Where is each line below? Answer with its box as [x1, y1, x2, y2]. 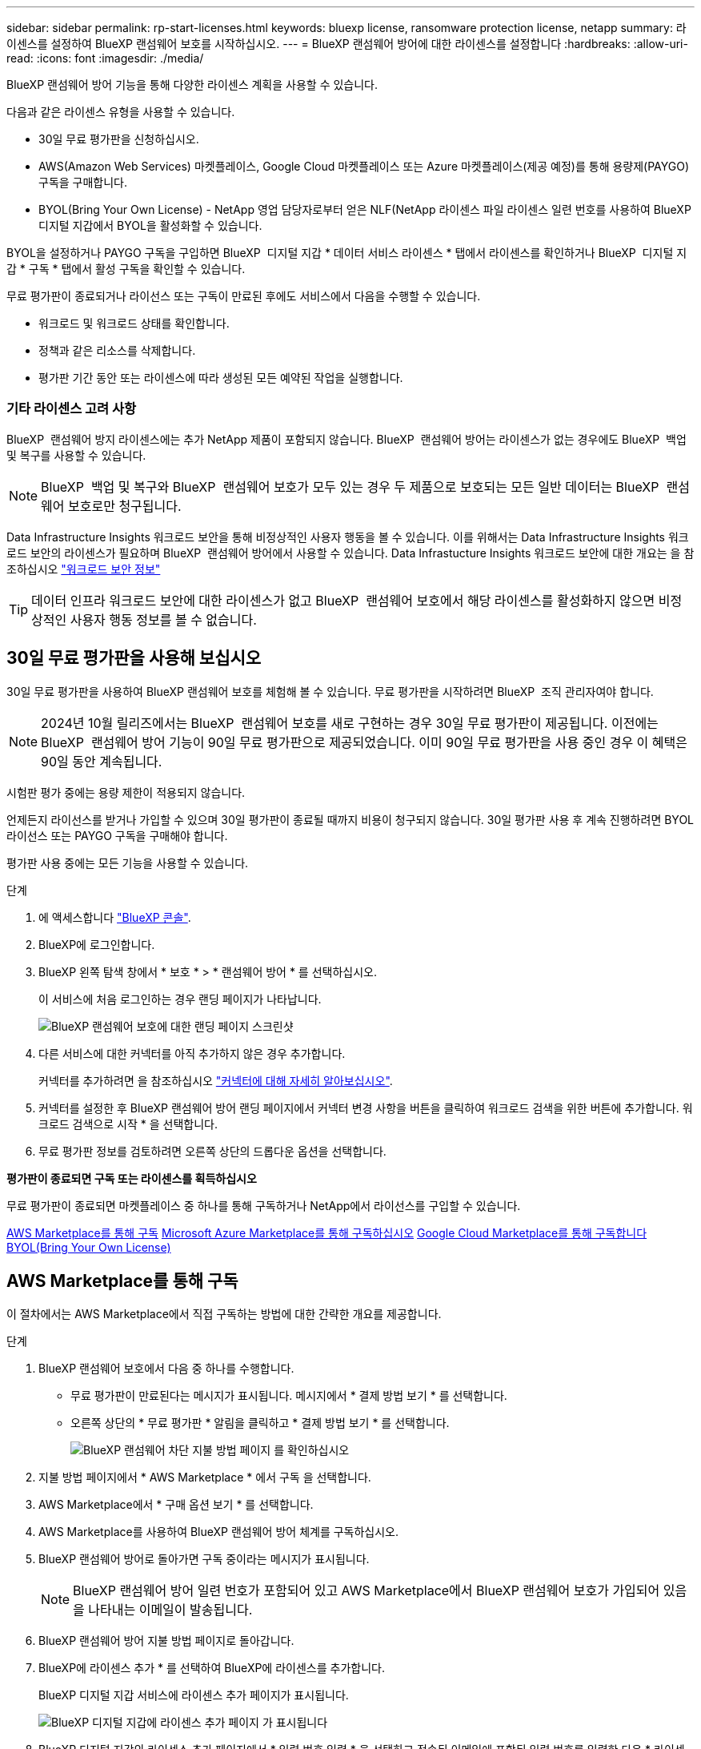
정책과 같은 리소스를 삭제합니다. [38, 344, 196, 357]
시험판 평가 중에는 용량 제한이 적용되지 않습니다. [6, 785, 246, 799]
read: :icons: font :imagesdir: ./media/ [6, 51, 204, 65]
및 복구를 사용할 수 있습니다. [6, 448, 146, 462]
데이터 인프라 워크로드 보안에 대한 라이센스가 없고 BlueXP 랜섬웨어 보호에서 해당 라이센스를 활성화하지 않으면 [31, 592, 655, 609]
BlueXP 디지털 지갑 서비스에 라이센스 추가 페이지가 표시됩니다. [38, 1688, 349, 1703]
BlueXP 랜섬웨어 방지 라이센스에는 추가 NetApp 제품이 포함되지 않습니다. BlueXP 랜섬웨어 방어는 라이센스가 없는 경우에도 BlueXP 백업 [6, 432, 687, 446]
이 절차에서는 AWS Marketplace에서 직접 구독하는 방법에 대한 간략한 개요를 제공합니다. [6, 1307, 442, 1321]
